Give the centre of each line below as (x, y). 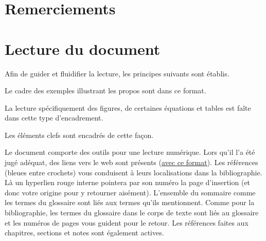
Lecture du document (83, 48)
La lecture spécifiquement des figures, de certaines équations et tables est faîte (128, 107)
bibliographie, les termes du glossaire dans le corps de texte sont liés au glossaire (132, 213)
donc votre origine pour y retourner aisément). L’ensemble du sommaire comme (130, 192)
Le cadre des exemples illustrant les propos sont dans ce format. (105, 91)
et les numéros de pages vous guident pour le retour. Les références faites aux (127, 222)
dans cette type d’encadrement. (54, 118)
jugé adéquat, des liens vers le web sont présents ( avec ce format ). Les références (131, 162)
